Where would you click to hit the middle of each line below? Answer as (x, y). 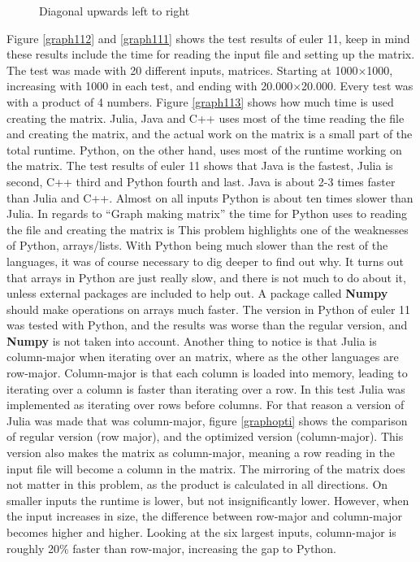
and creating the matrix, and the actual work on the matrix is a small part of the (210, 134)
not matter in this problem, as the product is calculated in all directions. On (197, 484)
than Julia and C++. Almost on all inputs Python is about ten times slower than (210, 197)
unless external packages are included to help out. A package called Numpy (197, 293)
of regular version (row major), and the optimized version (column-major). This (205, 436)
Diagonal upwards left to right (115, 11)
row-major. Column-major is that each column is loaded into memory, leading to (207, 373)
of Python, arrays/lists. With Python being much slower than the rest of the (197, 245)
